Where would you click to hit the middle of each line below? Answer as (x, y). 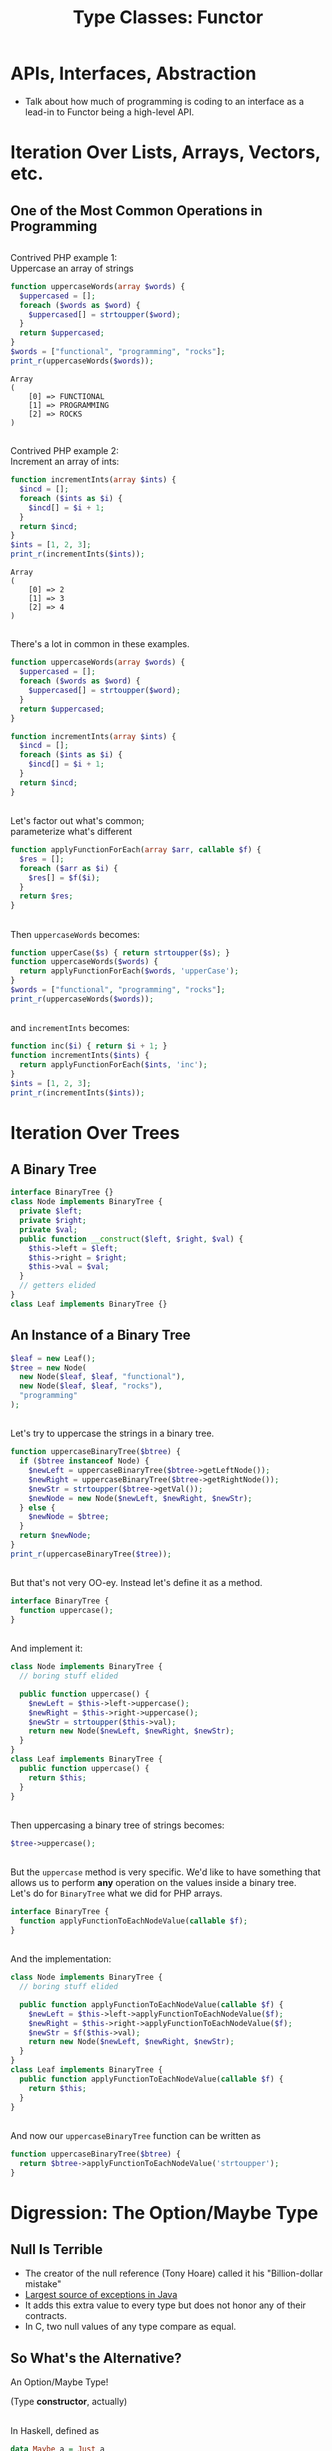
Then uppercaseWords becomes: (75, 934)
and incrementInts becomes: (70, 1028)
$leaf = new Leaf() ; (53, 1358)
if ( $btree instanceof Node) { (84, 1461)
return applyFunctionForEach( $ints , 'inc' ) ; (113, 1064)
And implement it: (46, 1648)
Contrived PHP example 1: (64, 257)
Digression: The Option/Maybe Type (164, 2212)
